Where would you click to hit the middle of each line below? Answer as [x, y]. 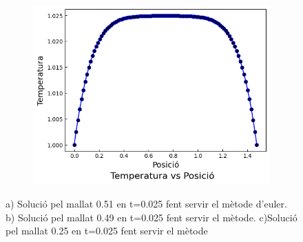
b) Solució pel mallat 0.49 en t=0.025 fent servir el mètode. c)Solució [151, 217]
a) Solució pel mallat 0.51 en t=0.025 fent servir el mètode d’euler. [146, 203]
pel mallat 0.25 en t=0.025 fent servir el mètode [107, 231]
